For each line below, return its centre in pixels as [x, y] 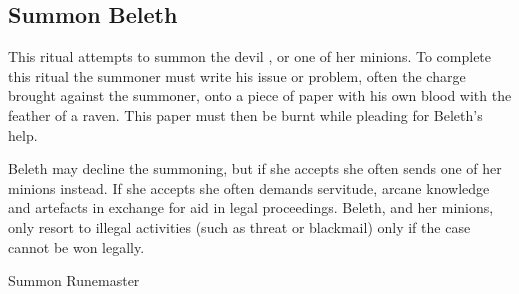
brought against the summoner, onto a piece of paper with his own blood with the [260, 95]
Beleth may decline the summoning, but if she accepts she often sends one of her [255, 168]
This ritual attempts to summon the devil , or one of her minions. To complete [250, 56]
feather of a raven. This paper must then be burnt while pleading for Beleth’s [245, 114]
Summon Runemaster [74, 280]
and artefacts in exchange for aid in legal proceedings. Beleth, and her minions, [251, 207]
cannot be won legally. [76, 246]
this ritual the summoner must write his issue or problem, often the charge [237, 75]
